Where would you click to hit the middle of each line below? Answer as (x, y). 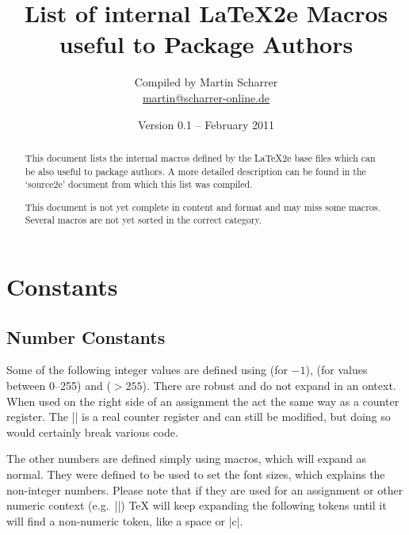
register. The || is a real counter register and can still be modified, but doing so (199, 417)
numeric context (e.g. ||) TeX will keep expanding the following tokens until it (197, 505)
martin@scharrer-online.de (206, 97)
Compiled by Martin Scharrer (206, 82)
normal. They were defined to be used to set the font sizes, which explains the (196, 474)
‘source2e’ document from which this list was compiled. (139, 184)
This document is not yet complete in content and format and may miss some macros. (203, 206)
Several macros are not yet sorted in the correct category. (143, 220)
